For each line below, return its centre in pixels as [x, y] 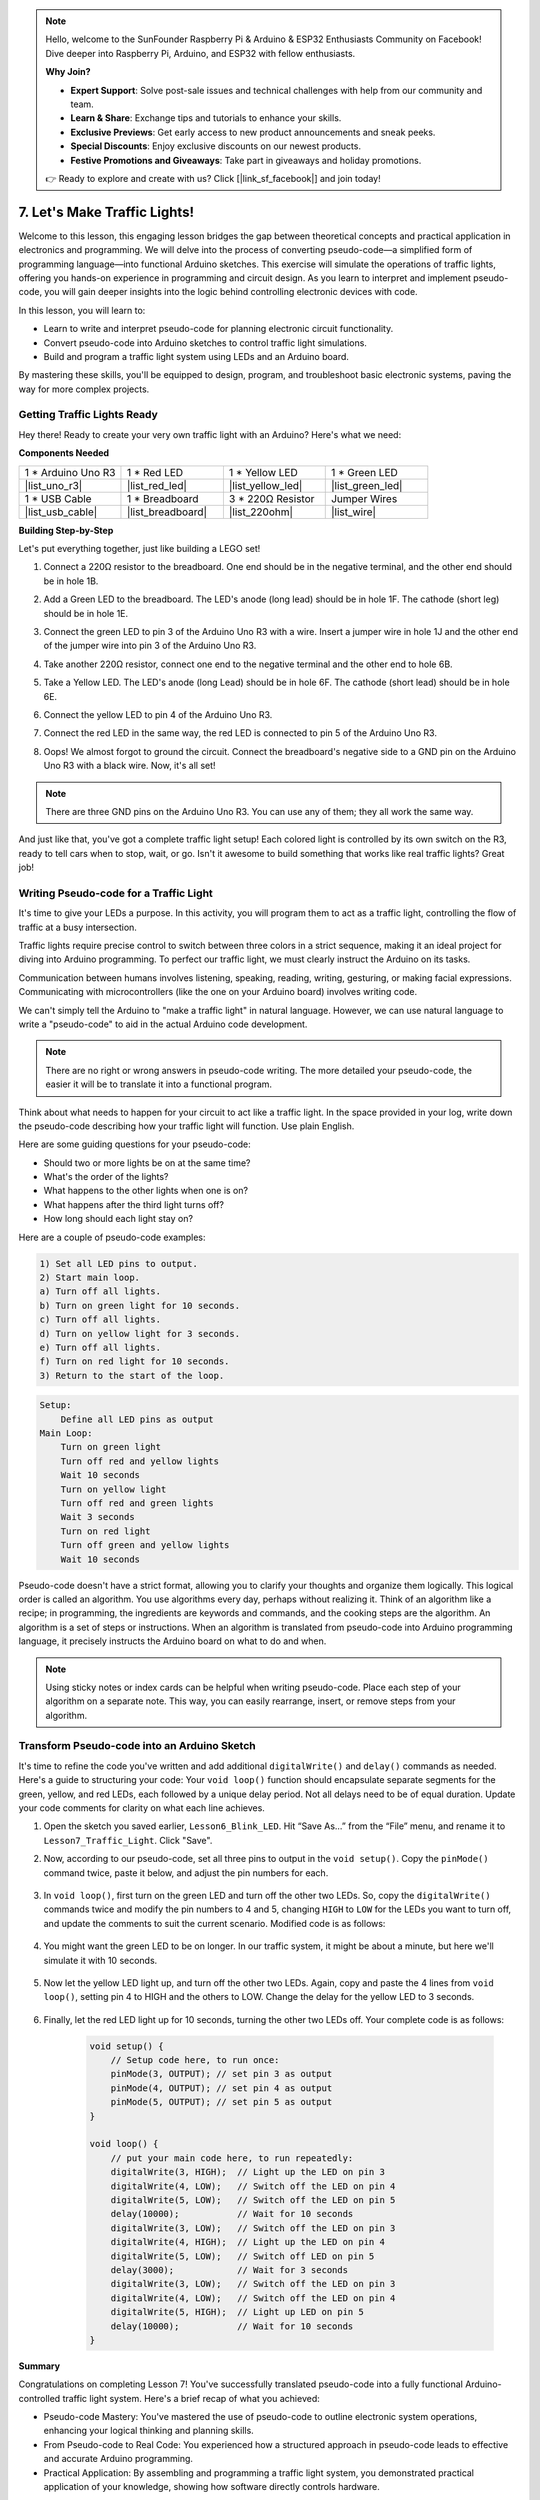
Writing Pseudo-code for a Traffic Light [116, 893]
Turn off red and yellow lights [140, 1461]
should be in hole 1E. [86, 613]
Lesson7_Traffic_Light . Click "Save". [128, 1840]
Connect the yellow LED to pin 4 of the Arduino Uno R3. [158, 714]
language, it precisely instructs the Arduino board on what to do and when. [172, 1641]
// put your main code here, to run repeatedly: [232, 2158]
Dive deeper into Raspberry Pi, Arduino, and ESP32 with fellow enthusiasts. [200, 53]
